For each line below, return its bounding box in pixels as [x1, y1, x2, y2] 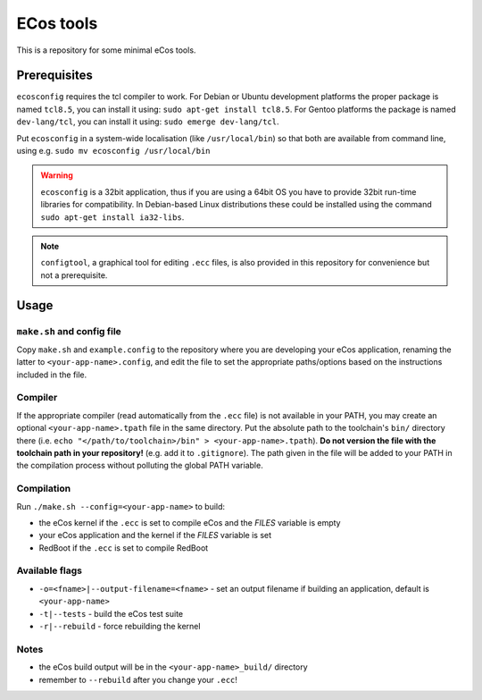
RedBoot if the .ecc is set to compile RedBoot [38, 542, 209, 553]
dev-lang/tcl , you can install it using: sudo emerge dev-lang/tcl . [16, 116, 279, 127]
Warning [40, 170, 73, 181]
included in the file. [16, 369, 87, 380]
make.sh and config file [16, 325, 122, 337]
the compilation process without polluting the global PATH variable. [16, 460, 263, 471]
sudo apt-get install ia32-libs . [40, 211, 185, 223]
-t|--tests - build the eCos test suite [38, 608, 183, 619]
